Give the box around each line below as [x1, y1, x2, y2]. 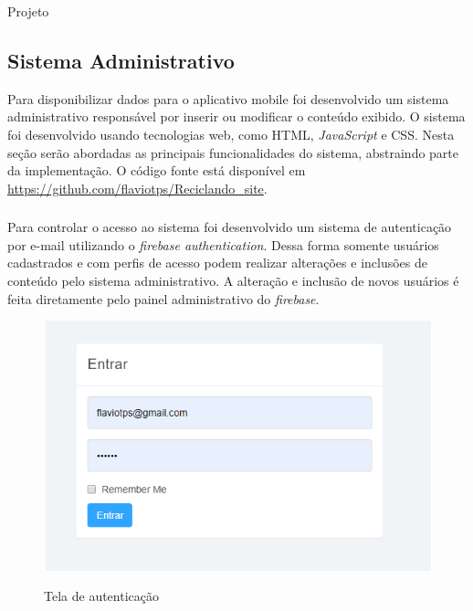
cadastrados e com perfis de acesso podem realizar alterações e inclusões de [7, 253, 427, 272]
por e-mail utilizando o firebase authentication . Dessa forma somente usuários [7, 235, 439, 254]
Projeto [7, 2, 49, 20]
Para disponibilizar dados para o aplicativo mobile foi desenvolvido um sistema [7, 89, 449, 108]
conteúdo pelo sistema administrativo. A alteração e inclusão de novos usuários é [7, 271, 459, 290]
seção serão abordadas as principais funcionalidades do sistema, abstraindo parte [7, 142, 459, 162]
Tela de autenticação [44, 586, 159, 606]
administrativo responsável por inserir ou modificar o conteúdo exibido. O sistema [7, 107, 466, 126]
